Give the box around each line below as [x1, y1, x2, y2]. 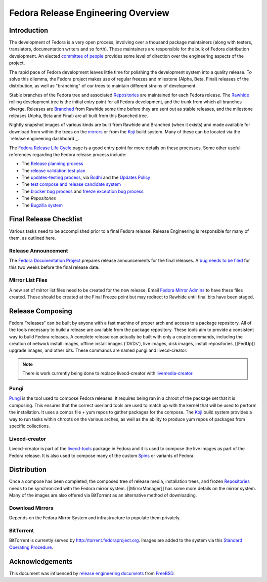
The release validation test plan [21, 167, 86, 173]
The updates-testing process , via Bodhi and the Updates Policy [21, 174, 151, 180]
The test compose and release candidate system [21, 181, 121, 187]
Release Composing [9, 307, 73, 315]
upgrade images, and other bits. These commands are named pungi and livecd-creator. [9, 347, 187, 353]
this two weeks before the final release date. [9, 264, 100, 270]
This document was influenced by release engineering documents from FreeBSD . [9, 570, 175, 576]
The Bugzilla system [21, 202, 63, 208]
